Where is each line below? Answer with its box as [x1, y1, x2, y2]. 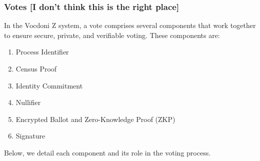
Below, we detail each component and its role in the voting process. [4, 147, 211, 157]
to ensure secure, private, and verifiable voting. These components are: [4, 29, 220, 40]
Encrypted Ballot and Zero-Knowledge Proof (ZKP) [15, 113, 175, 124]
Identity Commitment [15, 80, 83, 90]
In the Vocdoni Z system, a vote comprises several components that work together [4, 20, 256, 30]
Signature [15, 130, 45, 141]
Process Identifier [15, 46, 69, 57]
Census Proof [15, 63, 57, 73]
